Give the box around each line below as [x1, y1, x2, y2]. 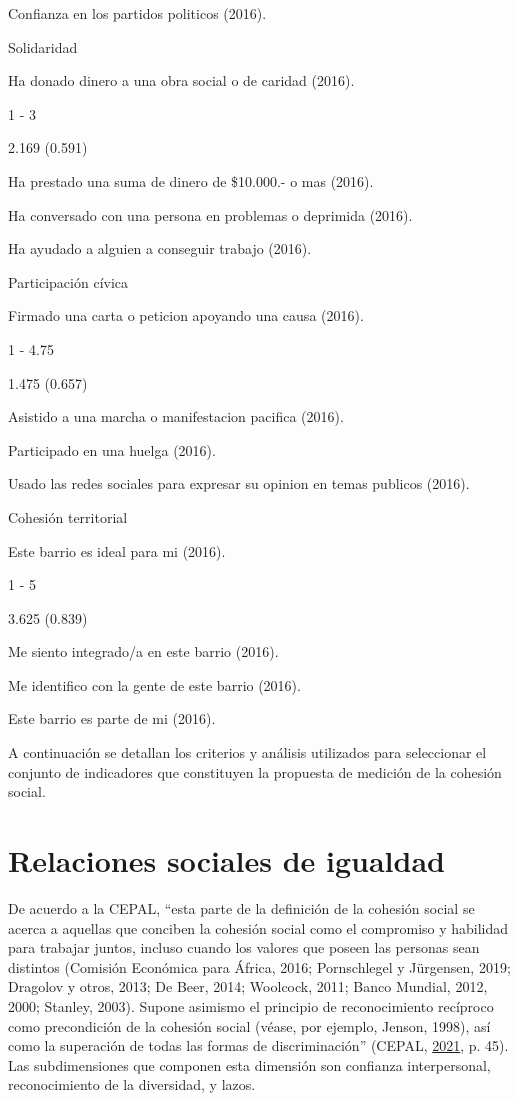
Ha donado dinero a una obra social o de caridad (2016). [8, 70, 355, 91]
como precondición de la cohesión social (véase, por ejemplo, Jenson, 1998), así [8, 1015, 491, 1036]
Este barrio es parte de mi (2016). [8, 708, 216, 729]
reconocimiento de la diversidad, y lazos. [8, 1074, 256, 1095]
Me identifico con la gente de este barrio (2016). [8, 674, 301, 695]
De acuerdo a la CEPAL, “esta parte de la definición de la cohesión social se [8, 897, 475, 918]
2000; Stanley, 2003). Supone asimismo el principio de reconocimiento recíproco [8, 995, 494, 1016]
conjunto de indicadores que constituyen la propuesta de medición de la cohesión [8, 761, 502, 782]
